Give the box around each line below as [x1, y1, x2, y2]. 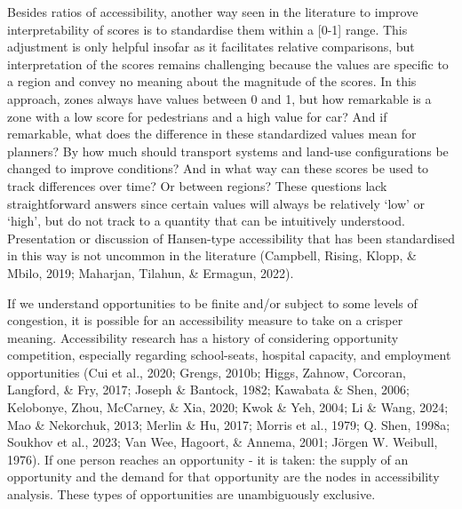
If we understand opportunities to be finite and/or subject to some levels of [7, 293, 418, 312]
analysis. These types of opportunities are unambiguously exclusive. [7, 485, 376, 504]
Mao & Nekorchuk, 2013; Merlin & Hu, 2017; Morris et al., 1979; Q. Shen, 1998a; [7, 415, 450, 433]
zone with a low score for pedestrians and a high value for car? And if [7, 107, 387, 125]
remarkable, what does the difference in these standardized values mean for [7, 124, 417, 143]
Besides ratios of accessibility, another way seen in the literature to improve [7, 3, 418, 20]
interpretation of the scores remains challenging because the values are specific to [7, 54, 449, 73]
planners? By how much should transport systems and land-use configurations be [7, 141, 449, 160]
